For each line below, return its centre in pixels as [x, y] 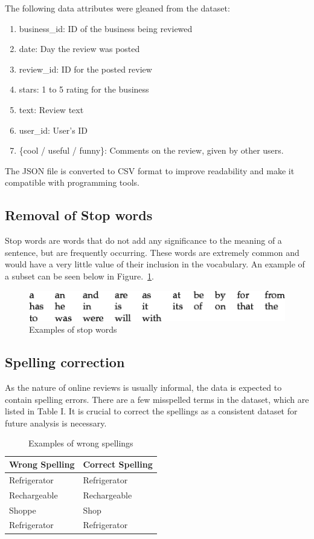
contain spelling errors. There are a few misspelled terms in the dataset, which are [157, 399]
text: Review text [51, 109]
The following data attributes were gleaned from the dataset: [117, 8]
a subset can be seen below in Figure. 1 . [80, 276]
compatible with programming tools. [72, 182]
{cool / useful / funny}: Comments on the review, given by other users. [151, 150]
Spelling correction [65, 362]
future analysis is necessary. [56, 423]
